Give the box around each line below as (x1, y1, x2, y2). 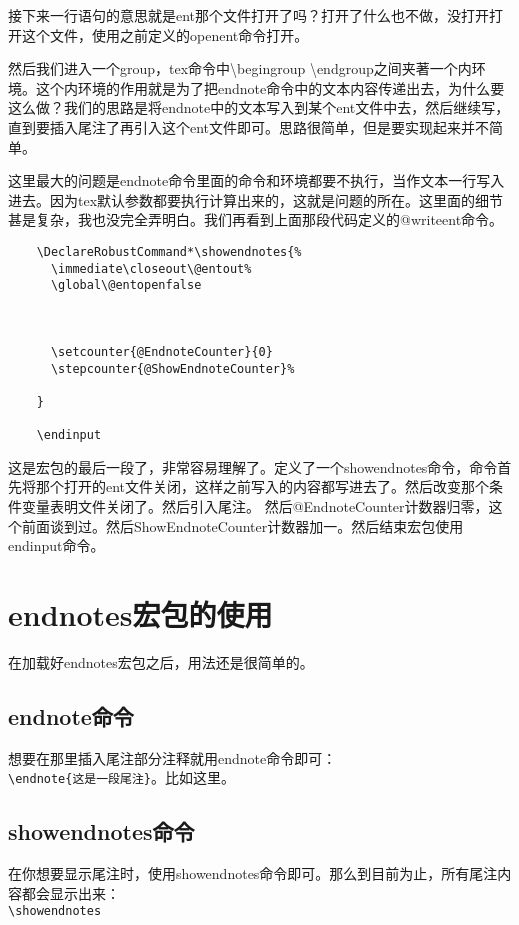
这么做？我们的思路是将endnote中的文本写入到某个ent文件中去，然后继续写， (8, 97, 510, 118)
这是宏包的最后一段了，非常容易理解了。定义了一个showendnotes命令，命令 (8, 456, 498, 477)
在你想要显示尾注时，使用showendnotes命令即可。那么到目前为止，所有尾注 (8, 863, 498, 884)
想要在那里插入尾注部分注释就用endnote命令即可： (8, 747, 337, 768)
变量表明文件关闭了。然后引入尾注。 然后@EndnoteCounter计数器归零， (21, 496, 489, 516)
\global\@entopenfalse (50, 278, 202, 293)
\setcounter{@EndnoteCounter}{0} (50, 344, 273, 359)
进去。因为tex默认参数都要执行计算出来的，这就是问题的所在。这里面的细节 (8, 189, 504, 210)
